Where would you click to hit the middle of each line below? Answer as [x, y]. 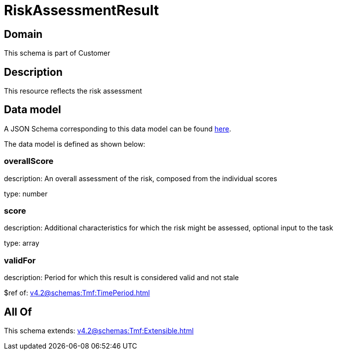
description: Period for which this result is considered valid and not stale [121, 278]
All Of [18, 312]
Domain [23, 34]
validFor [20, 260]
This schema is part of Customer [57, 53]
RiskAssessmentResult [81, 10]
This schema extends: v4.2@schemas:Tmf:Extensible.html [99, 330]
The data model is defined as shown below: [75, 144]
